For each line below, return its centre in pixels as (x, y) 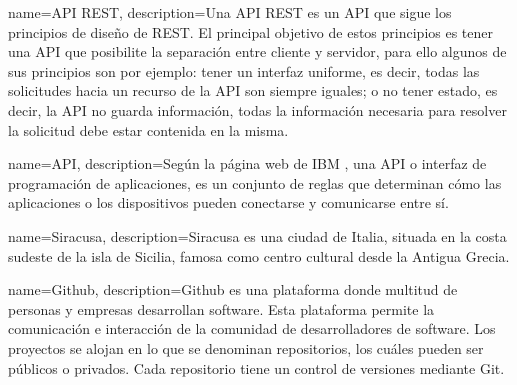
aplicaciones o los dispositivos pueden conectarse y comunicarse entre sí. (228, 202)
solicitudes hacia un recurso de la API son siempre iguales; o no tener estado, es (253, 90)
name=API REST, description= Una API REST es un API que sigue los (230, 12)
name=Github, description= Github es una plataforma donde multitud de (233, 289)
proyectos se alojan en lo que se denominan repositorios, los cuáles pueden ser (246, 347)
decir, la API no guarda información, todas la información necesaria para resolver (257, 109)
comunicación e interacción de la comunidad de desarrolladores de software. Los (252, 328)
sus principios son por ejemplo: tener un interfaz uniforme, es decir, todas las (244, 70)
